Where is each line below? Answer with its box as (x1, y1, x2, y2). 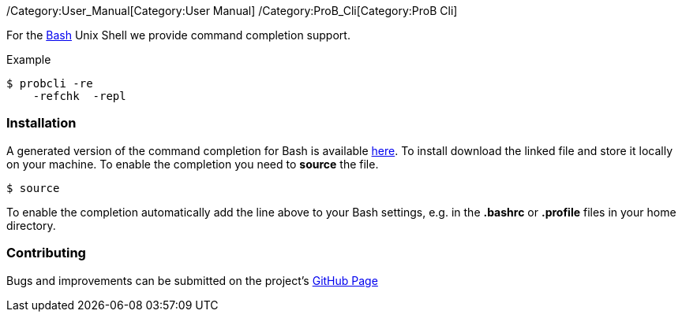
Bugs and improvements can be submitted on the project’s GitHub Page (6, 273, 378, 287)
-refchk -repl (32, 90, 126, 102)
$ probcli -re (6, 77, 93, 90)
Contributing (6, 245, 86, 261)
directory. (6, 218, 56, 232)
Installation (6, 115, 77, 131)
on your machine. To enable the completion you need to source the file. (6, 157, 379, 171)
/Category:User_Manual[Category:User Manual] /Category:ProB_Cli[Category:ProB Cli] (6, 4, 458, 17)
